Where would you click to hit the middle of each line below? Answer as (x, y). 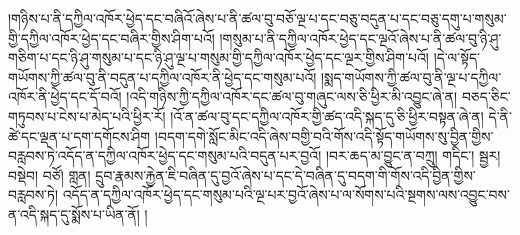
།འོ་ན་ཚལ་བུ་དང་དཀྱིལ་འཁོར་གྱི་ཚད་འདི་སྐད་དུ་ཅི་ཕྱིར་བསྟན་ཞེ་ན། (327, 115)
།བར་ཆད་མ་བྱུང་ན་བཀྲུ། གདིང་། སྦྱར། (413, 155)
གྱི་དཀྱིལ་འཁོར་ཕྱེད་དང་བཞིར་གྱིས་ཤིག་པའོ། (111, 37)
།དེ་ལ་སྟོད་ (456, 57)
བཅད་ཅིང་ (486, 96)
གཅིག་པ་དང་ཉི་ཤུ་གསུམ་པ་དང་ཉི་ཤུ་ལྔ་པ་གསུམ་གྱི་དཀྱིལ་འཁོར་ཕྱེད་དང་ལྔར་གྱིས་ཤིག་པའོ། (218, 57)
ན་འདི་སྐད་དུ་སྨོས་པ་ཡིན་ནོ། (74, 213)
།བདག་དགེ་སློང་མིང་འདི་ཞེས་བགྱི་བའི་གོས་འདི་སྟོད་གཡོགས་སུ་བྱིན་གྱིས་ (324, 135)
